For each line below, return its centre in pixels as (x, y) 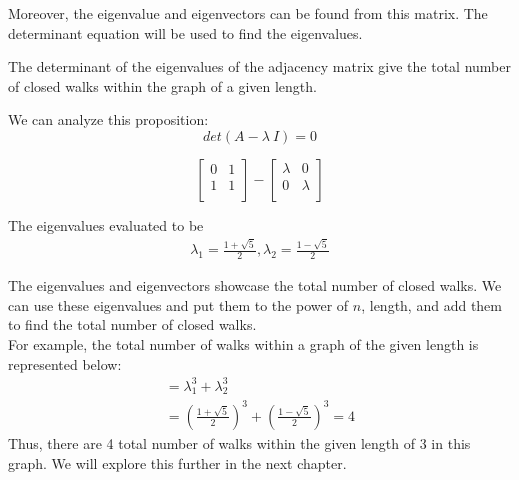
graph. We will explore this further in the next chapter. (177, 462)
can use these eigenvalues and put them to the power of (178, 304)
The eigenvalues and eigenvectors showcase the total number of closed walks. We (255, 285)
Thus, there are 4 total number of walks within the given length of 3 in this (239, 442)
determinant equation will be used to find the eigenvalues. (185, 32)
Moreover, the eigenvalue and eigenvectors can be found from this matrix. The (248, 13)
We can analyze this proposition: (108, 119)
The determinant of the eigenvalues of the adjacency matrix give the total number (260, 66)
